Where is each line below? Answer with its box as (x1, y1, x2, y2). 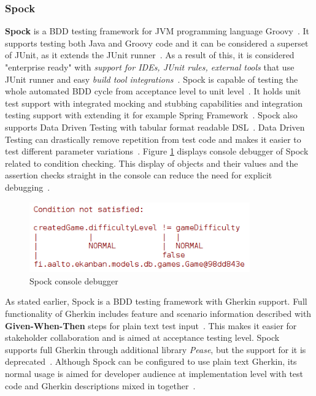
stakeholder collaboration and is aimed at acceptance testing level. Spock (5, 331, 280, 344)
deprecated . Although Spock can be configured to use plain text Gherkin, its (5, 355, 297, 368)
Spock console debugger (29, 274, 118, 287)
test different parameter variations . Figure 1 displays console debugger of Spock (5, 145, 309, 158)
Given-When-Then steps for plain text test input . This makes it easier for (5, 319, 297, 332)
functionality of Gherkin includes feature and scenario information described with (5, 307, 312, 319)
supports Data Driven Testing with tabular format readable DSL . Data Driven (5, 120, 305, 133)
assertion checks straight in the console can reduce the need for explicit (5, 169, 272, 181)
